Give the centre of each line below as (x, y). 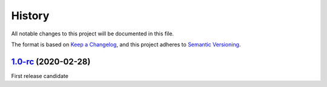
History (30, 16)
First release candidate (40, 76)
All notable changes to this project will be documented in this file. (93, 34)
